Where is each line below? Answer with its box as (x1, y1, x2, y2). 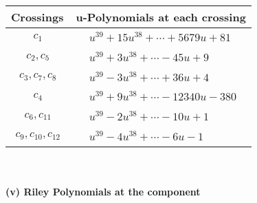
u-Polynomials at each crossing (76, 9, 246, 25)
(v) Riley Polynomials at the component (5, 184, 201, 199)
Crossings (11, 9, 64, 25)
